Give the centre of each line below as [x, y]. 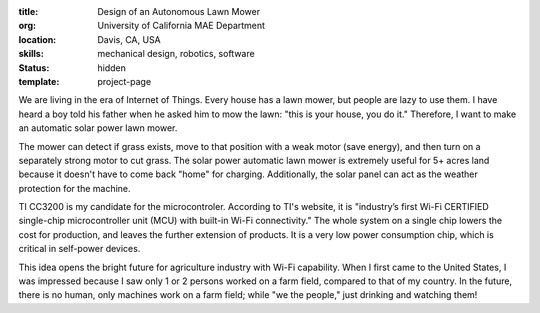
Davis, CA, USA [129, 39]
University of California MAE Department [181, 26]
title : [28, 11]
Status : [34, 67]
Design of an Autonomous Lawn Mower [178, 11]
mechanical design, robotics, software [176, 54]
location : [37, 39]
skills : [31, 54]
